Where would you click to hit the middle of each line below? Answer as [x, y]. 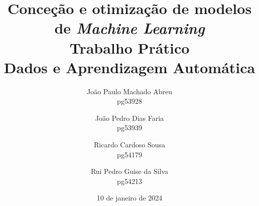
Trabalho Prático [129, 47]
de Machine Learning [129, 28]
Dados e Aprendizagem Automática [129, 67]
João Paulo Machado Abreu [129, 91]
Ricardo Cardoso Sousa [129, 145]
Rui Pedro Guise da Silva [129, 171]
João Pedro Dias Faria [129, 118]
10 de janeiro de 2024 [129, 198]
